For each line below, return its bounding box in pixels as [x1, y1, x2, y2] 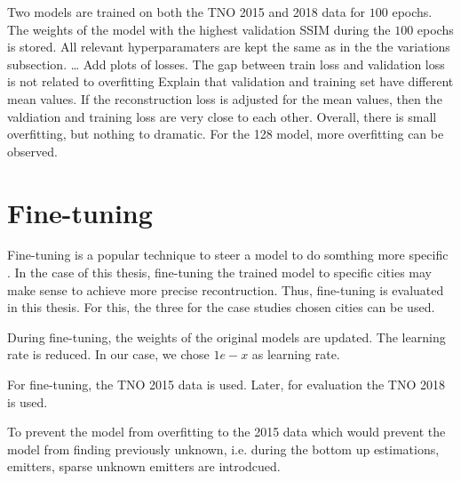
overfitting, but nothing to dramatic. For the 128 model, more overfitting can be [7, 124, 444, 143]
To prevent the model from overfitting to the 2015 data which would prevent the [7, 422, 446, 441]
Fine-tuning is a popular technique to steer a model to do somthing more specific [7, 245, 449, 264]
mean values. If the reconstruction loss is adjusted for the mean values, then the [7, 89, 442, 108]
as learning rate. [251, 345, 340, 364]
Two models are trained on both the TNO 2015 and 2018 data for [7, 3, 366, 20]
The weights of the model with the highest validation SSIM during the [7, 20, 391, 38]
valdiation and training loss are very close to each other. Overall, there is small [7, 107, 437, 125]
